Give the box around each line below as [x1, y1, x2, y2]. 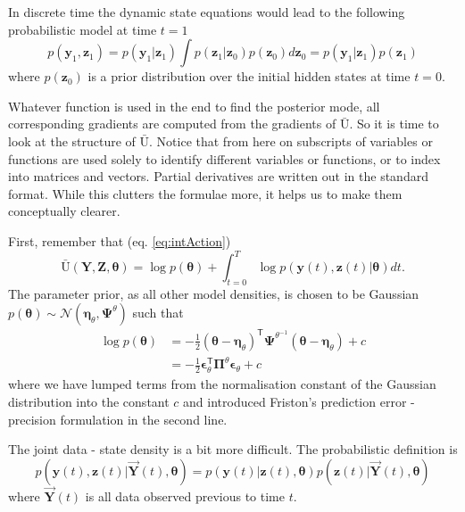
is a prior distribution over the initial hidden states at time [87, 67, 411, 86]
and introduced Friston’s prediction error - [183, 392, 415, 410]
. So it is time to [349, 114, 439, 133]
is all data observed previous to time [85, 486, 285, 505]
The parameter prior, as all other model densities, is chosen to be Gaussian [8, 284, 419, 302]
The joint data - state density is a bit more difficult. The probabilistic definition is [8, 440, 458, 458]
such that [132, 303, 184, 322]
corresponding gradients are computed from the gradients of [8, 114, 336, 133]
